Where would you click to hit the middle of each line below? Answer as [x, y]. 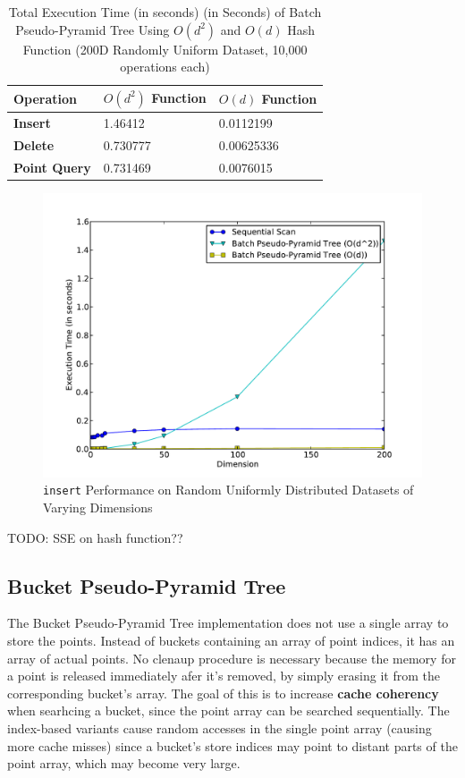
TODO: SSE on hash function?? [95, 537]
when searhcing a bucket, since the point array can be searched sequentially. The [228, 710]
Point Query [52, 167]
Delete [34, 144]
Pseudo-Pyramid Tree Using [93, 29]
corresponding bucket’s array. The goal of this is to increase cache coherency [223, 693]
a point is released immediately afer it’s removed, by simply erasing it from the [224, 676]
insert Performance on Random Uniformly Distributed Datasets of [228, 490]
